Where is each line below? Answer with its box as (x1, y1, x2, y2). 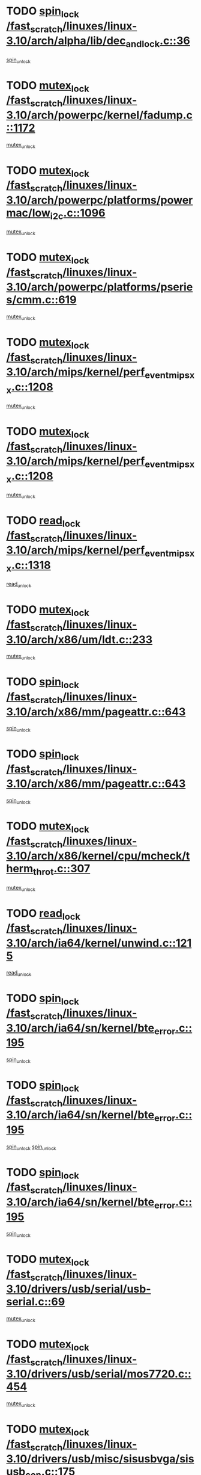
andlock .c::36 (125, 34, 190, 49)
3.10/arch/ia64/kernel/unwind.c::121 (6, 936, 192, 950)
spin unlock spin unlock (6, 1143, 56, 1151)
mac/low (6, 206, 51, 220)
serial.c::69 (6, 1295, 65, 1309)
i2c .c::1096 (50, 206, 106, 222)
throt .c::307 (32, 862, 91, 878)
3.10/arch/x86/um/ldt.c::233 (6, 633, 153, 646)
